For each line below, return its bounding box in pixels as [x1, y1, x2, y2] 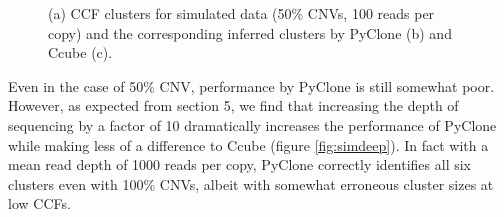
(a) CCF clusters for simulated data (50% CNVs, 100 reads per [48, 3, 435, 23]
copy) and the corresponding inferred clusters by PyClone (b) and [48, 22, 452, 43]
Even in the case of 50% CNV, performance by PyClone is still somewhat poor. [8, 75, 495, 96]
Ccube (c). [48, 42, 113, 63]
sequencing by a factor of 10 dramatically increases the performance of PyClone [8, 114, 497, 135]
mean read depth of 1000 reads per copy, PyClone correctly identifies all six [8, 154, 472, 175]
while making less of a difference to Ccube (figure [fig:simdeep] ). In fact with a [8, 134, 489, 155]
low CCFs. [8, 193, 71, 214]
